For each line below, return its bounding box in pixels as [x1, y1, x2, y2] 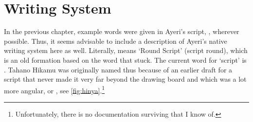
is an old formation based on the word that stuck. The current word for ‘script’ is [4, 54, 247, 65]
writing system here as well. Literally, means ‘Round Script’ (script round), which [4, 45, 248, 55]
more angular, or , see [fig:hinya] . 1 [4, 84, 105, 95]
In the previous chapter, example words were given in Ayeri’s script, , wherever [4, 26, 239, 36]
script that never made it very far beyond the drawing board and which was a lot [4, 74, 247, 84]
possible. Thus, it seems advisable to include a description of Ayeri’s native [4, 35, 227, 46]
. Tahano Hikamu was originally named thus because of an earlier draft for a [4, 64, 233, 74]
